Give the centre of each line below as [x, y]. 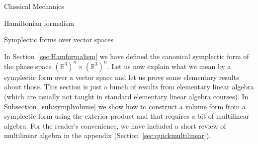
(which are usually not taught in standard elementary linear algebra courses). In [126, 97]
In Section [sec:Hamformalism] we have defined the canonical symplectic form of [127, 56]
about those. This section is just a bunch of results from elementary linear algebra [129, 87]
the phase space [28, 66]
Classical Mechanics [34, 6]
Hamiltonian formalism [39, 23]
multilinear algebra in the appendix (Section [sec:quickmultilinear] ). [107, 135]
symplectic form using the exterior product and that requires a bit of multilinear [127, 116]
